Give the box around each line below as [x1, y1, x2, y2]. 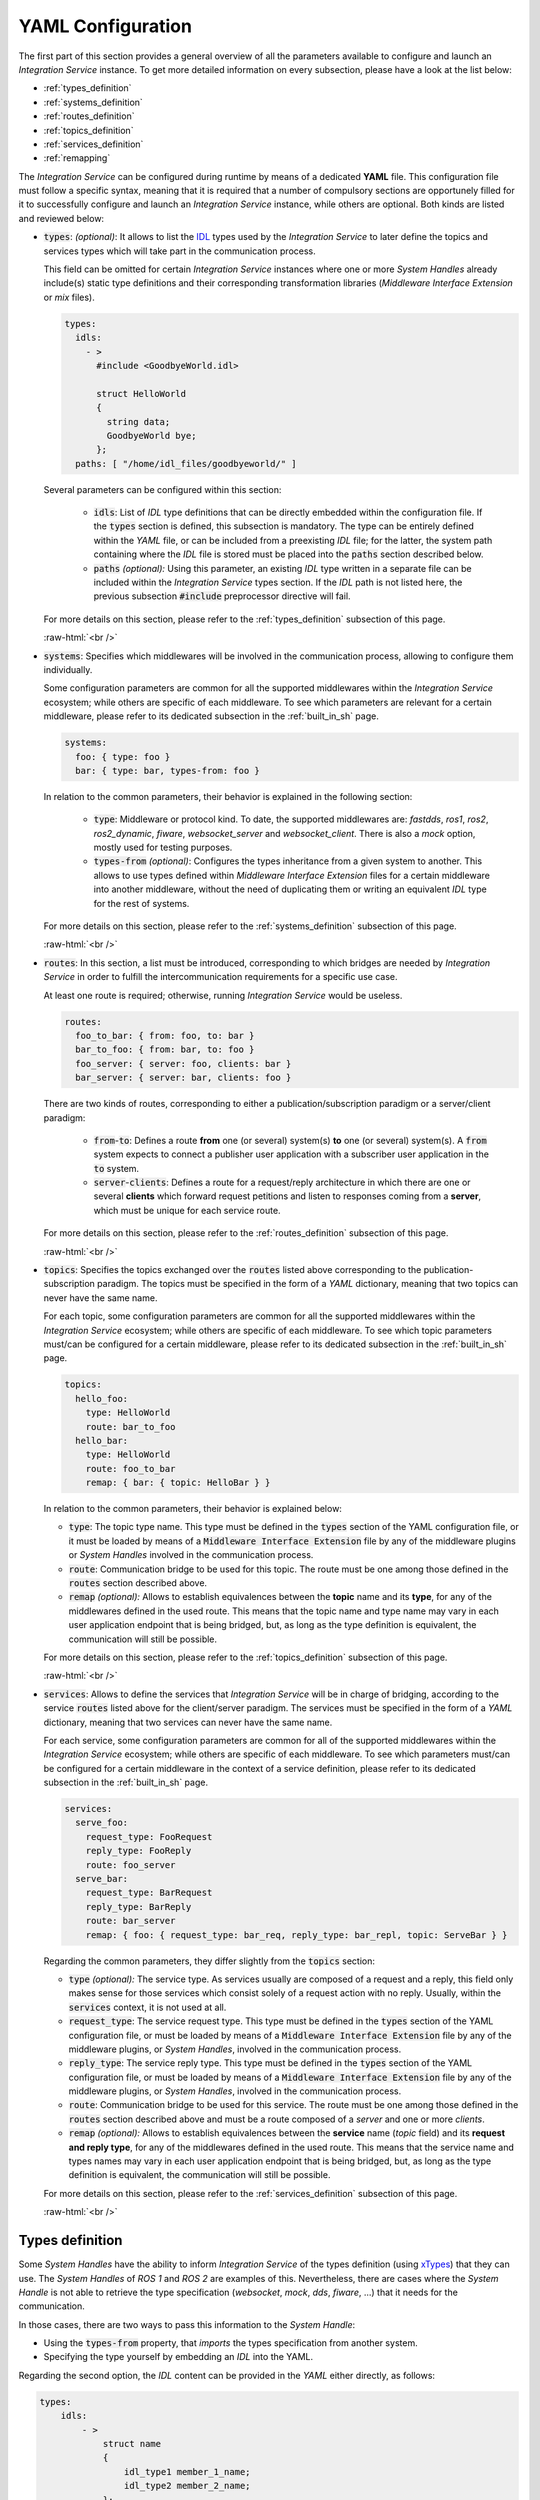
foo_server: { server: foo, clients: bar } [75, 1058, 292, 1069]
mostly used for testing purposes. [93, 841, 233, 854]
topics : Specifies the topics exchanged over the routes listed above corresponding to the [43, 1264, 422, 1276]
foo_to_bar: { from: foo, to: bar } [75, 1030, 255, 1041]
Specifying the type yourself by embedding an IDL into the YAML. [43, 2351, 314, 2363]
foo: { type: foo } [75, 751, 171, 762]
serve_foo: [75, 1817, 129, 1829]
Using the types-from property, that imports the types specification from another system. [43, 2337, 419, 2349]
